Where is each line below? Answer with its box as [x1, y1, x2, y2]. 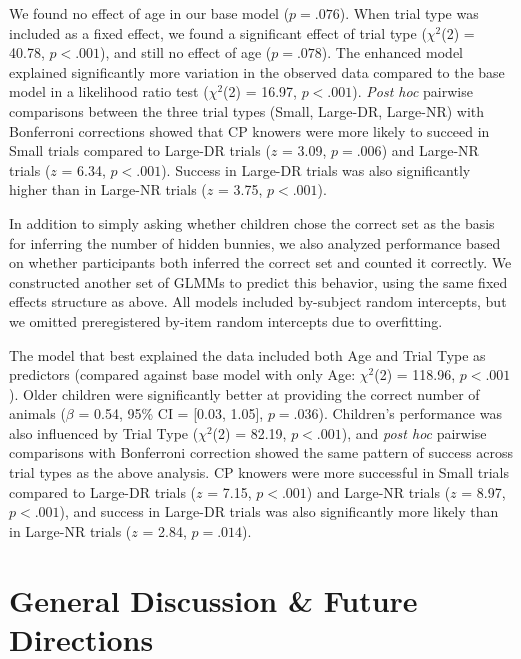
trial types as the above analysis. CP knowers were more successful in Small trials [9, 462, 509, 483]
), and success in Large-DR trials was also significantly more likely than [59, 501, 499, 522]
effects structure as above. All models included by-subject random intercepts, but [9, 291, 507, 312]
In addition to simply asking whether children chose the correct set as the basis [9, 212, 495, 233]
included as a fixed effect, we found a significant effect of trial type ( [9, 22, 427, 43]
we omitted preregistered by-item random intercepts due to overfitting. [9, 310, 443, 331]
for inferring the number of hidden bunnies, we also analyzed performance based [9, 232, 501, 253]
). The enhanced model [321, 42, 464, 63]
